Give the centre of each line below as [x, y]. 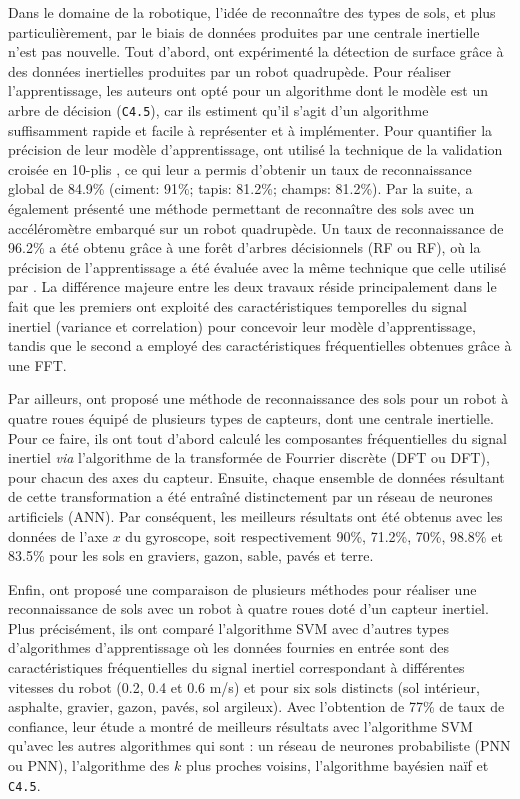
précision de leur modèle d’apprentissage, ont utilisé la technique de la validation [255, 149]
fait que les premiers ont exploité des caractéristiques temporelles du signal [237, 305]
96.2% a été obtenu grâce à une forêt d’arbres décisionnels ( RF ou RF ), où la [244, 247]
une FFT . [37, 364]
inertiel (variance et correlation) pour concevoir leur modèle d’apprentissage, [242, 325]
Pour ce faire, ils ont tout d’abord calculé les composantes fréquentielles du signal [257, 437]
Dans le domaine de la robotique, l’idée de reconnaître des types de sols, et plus [252, 12]
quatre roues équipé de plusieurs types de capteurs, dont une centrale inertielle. [251, 417]
